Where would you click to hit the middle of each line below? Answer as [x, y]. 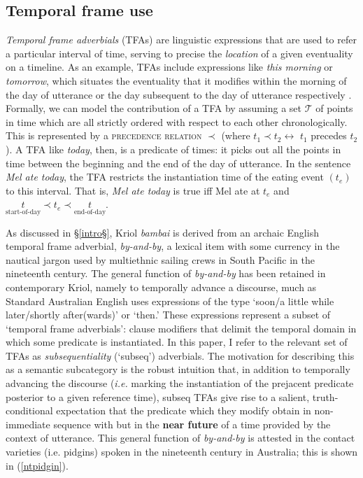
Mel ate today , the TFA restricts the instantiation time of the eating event [165, 177]
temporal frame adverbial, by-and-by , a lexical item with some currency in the [173, 246]
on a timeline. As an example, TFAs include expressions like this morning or [169, 67]
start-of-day [23, 212]
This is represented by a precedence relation [104, 135]
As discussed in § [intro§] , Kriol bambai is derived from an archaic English [162, 232]
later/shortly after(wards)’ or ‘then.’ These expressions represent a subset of [168, 315]
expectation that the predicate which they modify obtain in [184, 410]
